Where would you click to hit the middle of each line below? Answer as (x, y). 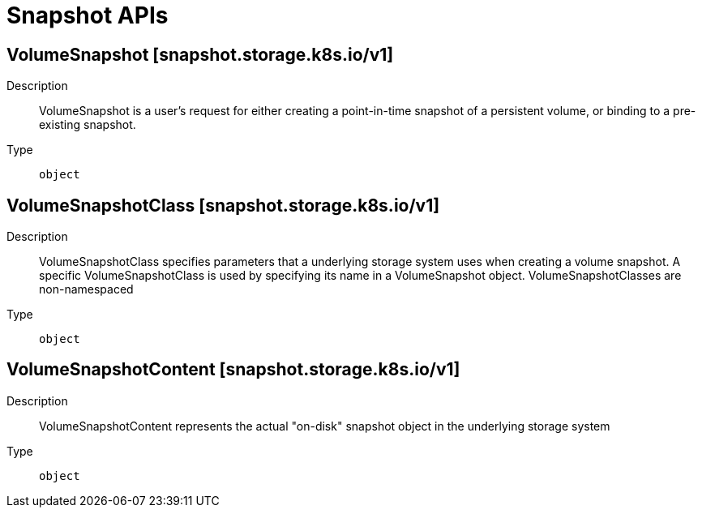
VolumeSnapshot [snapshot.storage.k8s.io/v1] (200, 54)
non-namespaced (86, 289)
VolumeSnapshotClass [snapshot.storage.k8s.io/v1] (223, 205)
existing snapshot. (88, 125)
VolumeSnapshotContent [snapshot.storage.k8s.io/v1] (233, 370)
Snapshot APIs (88, 15)
